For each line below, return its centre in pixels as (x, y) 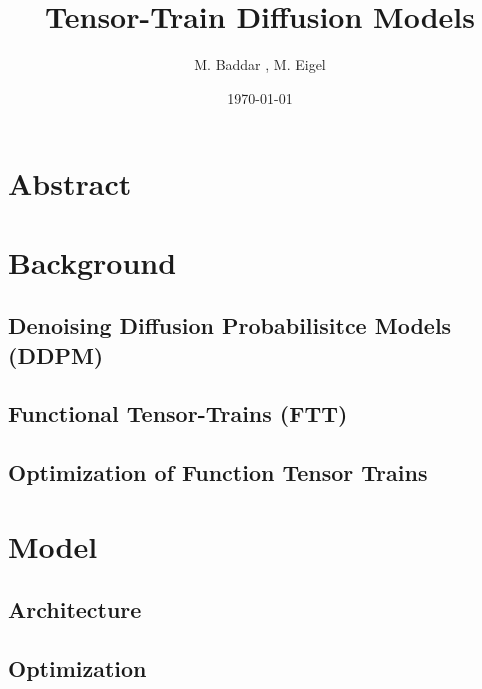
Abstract (70, 183)
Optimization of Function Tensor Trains (218, 472)
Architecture (75, 609)
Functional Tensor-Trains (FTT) (178, 413)
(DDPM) (56, 354)
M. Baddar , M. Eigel (260, 64)
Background (92, 261)
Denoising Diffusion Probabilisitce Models (230, 325)
